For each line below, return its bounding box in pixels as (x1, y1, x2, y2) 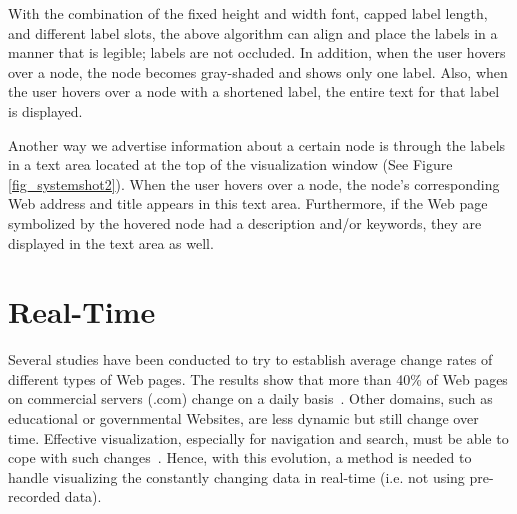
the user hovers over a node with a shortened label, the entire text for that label (8, 81, 500, 102)
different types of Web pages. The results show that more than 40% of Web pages (8, 368, 508, 389)
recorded (8, 486, 61, 507)
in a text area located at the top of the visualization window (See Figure (8, 154, 453, 175)
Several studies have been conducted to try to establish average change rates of (8, 349, 493, 370)
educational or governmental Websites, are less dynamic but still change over (8, 408, 479, 429)
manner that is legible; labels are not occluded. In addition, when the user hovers (8, 42, 506, 63)
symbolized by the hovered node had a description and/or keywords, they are (8, 212, 482, 233)
